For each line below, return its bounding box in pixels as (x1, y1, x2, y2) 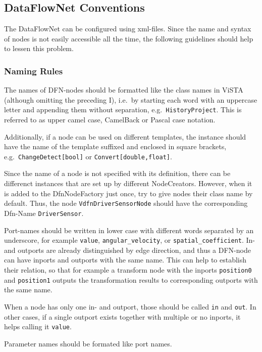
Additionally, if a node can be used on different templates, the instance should (4, 131, 246, 142)
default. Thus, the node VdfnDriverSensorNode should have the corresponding (4, 198, 248, 208)
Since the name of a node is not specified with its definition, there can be (4, 168, 231, 179)
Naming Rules (4, 64, 63, 77)
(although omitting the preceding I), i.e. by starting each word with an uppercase (4, 94, 257, 105)
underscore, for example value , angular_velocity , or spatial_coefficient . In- (4, 235, 255, 245)
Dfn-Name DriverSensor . (4, 207, 84, 218)
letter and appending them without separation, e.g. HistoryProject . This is (4, 104, 242, 115)
